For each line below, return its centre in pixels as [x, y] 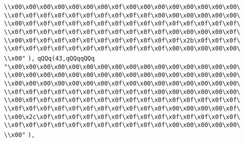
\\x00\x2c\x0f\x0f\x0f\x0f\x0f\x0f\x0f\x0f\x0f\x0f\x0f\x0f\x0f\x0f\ [122, 117]
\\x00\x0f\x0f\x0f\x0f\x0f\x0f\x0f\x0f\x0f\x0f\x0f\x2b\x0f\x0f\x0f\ [122, 40]
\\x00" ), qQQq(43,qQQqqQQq [49, 58]
